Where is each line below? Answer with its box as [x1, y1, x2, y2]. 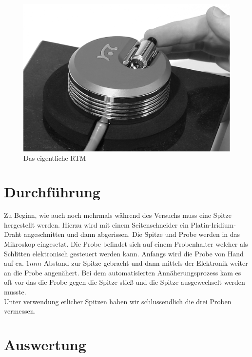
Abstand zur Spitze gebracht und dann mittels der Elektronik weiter [43, 258, 248, 268]
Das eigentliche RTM [23, 153, 86, 163]
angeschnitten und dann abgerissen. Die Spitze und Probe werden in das [23, 229, 240, 239]
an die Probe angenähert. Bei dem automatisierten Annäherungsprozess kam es [4, 267, 241, 277]
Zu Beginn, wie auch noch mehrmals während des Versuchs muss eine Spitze [4, 210, 232, 220]
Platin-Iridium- [191, 219, 236, 230]
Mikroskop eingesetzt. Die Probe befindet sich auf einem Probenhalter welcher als [4, 238, 248, 249]
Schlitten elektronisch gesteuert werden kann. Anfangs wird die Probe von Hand [4, 248, 244, 258]
